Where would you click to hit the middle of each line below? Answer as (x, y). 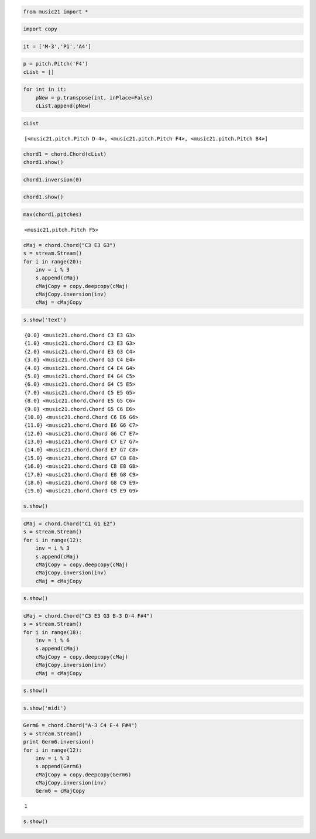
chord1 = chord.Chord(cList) (65, 154)
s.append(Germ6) (59, 766)
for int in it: (45, 90)
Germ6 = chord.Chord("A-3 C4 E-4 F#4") (80, 725)
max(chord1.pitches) (52, 214)
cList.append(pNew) (63, 106)
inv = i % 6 (53, 641)
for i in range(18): (52, 632)
